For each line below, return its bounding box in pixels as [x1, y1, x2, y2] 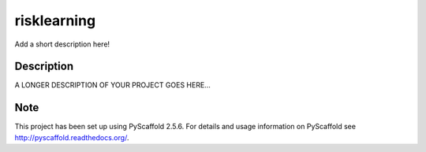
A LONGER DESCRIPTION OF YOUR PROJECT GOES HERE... [14, 80, 211, 90]
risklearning [14, 12, 96, 29]
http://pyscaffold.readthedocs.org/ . [14, 132, 129, 142]
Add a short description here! [14, 39, 110, 49]
